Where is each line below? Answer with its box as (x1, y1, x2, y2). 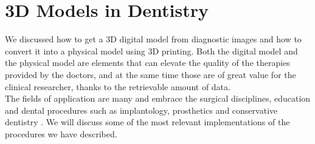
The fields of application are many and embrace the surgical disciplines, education (5, 92, 311, 105)
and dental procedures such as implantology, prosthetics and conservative (5, 103, 278, 116)
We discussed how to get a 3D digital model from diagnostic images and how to (5, 33, 302, 45)
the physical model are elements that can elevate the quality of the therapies (5, 56, 290, 69)
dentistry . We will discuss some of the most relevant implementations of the (5, 116, 290, 128)
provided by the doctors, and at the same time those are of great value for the (5, 68, 296, 80)
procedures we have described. (5, 127, 117, 140)
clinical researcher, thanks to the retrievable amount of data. (5, 80, 230, 93)
